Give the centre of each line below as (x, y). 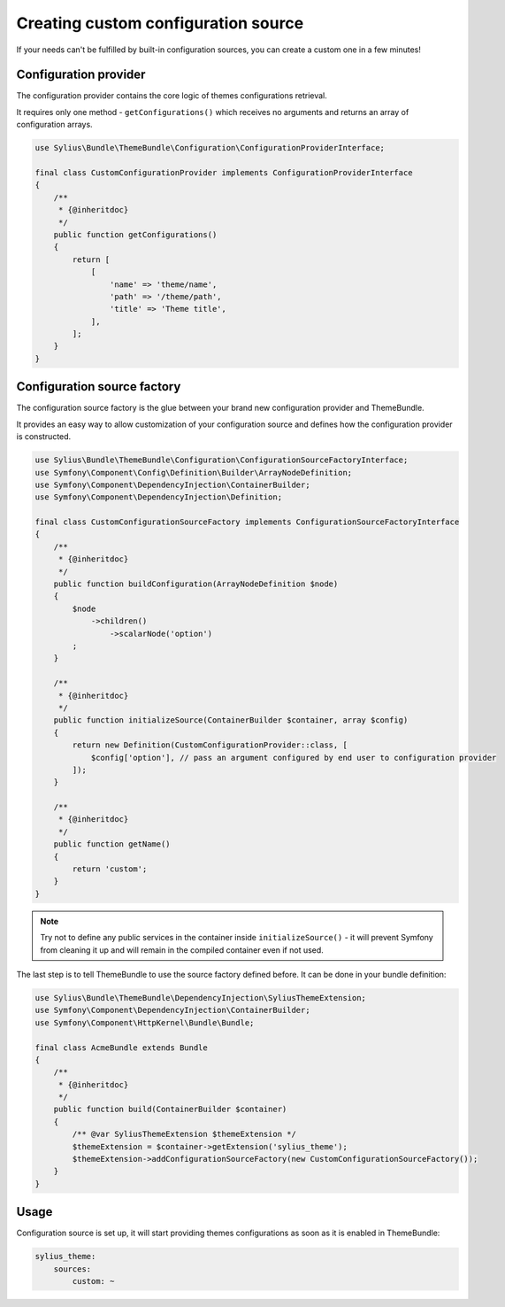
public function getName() (112, 844)
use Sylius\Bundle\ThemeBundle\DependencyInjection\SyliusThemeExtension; (201, 998)
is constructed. (44, 437)
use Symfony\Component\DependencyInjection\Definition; (159, 497)
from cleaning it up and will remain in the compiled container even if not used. (182, 950)
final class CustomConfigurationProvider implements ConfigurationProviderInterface (224, 173)
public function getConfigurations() (135, 234)
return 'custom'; (110, 869)
